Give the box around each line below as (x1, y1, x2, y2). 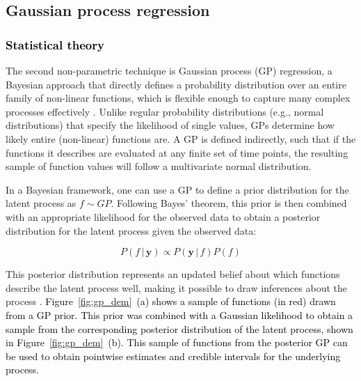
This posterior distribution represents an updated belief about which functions (6, 267, 340, 281)
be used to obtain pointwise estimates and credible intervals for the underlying (6, 348, 341, 363)
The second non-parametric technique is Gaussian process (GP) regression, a (6, 63, 332, 77)
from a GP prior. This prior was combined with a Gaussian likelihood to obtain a (6, 307, 353, 322)
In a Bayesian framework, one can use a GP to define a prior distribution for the (6, 182, 349, 196)
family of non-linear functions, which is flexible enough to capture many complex (6, 91, 351, 105)
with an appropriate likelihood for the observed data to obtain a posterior (6, 209, 321, 224)
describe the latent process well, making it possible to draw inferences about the (6, 280, 347, 295)
